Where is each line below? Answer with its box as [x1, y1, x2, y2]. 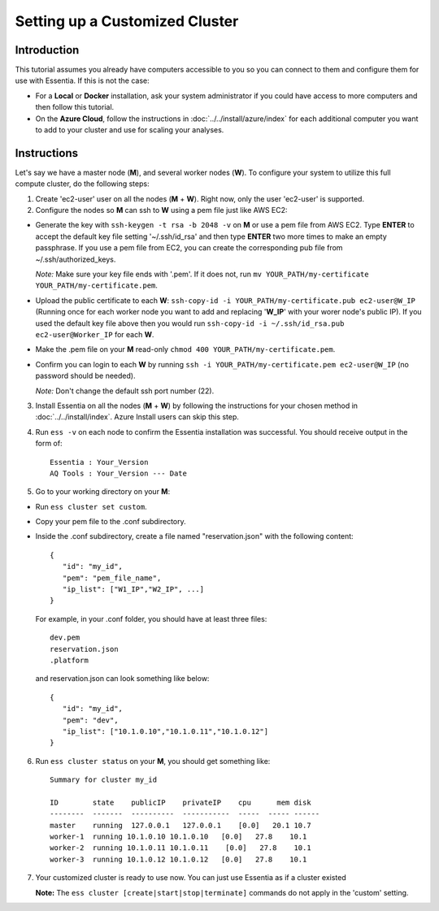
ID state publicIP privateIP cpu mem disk [50, 797, 312, 807]
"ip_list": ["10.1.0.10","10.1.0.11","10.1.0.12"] [62, 727, 268, 735]
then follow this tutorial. [35, 102, 115, 112]
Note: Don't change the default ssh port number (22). [35, 386, 215, 396]
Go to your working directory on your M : [35, 487, 171, 497]
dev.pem [50, 633, 80, 642]
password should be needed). [35, 371, 136, 381]
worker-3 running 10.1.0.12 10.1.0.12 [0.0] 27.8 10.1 [50, 854, 307, 864]
